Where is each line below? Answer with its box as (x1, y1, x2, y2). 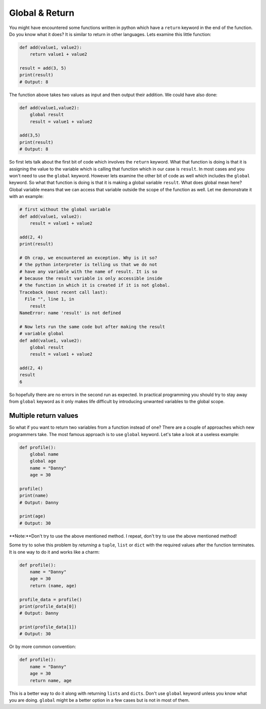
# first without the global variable (19, 207, 111, 212)
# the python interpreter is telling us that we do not (19, 262, 158, 268)
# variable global (19, 331, 64, 337)
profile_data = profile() (19, 597, 82, 602)
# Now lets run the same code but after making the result (19, 324, 165, 330)
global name (30, 451, 59, 457)
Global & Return (9, 7, 75, 18)
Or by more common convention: (9, 643, 76, 650)
